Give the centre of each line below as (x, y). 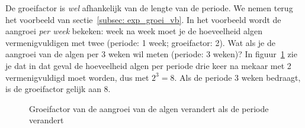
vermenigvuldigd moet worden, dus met (77, 77)
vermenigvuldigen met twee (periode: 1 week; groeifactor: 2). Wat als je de (140, 42)
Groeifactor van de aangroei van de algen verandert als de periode (149, 108)
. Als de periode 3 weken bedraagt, (237, 77)
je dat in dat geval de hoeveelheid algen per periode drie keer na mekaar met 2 (148, 65)
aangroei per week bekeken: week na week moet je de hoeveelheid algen (134, 31)
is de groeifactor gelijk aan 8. (58, 89)
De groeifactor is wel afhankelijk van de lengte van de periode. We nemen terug (149, 8)
